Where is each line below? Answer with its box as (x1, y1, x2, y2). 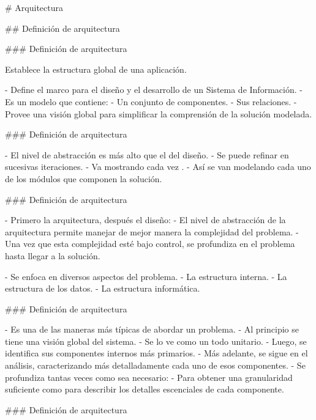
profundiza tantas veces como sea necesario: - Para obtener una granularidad (5, 370, 293, 383)
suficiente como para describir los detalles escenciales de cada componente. (5, 383, 284, 396)
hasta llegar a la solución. (5, 249, 100, 262)
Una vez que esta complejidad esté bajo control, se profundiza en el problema (5, 237, 295, 250)
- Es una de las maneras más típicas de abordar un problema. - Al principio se (5, 323, 299, 336)
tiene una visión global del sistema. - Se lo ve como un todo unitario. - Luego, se (5, 334, 307, 347)
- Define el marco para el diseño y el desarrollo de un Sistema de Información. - (5, 83, 303, 96)
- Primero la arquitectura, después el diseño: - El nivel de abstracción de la (5, 213, 286, 226)
